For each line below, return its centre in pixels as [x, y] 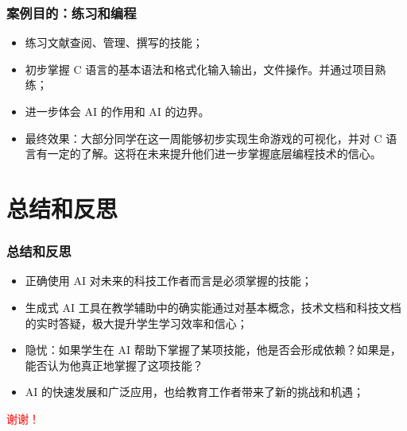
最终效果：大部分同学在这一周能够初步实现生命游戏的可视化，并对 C [203, 138]
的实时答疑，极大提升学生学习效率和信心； [136, 323]
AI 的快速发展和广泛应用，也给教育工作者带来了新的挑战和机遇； [195, 392]
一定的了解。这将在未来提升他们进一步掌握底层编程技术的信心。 [214, 154]
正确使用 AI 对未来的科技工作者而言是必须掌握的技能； [169, 281]
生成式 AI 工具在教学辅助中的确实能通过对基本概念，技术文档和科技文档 [213, 307]
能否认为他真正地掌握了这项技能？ [114, 365]
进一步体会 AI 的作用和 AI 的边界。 [117, 111]
